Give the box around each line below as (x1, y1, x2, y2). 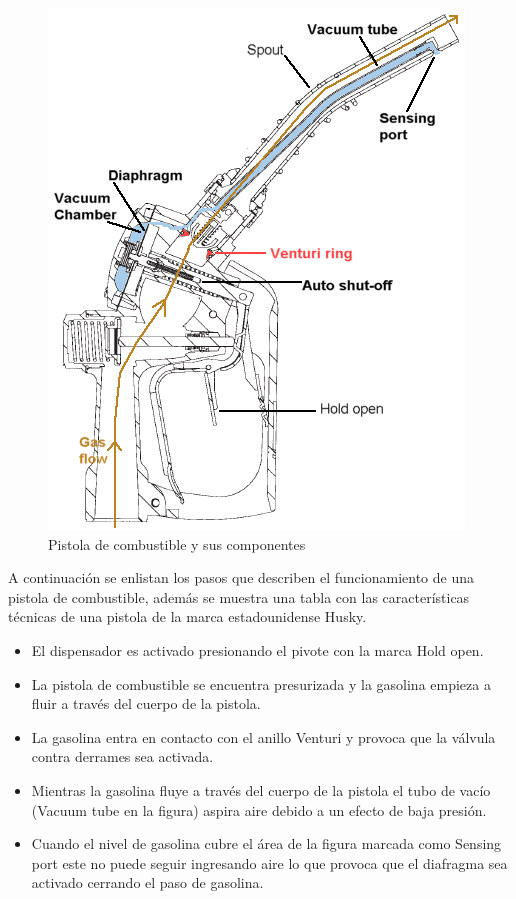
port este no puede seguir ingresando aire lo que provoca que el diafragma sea (31, 852, 508, 873)
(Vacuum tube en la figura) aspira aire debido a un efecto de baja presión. (31, 799, 487, 820)
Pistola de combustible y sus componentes (48, 533, 306, 554)
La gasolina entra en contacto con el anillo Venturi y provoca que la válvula (31, 726, 496, 747)
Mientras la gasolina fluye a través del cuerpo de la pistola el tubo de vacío (31, 779, 491, 800)
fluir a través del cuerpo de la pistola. (31, 693, 261, 714)
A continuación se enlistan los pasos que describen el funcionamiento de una (8, 567, 474, 588)
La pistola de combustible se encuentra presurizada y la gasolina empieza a (31, 673, 491, 694)
